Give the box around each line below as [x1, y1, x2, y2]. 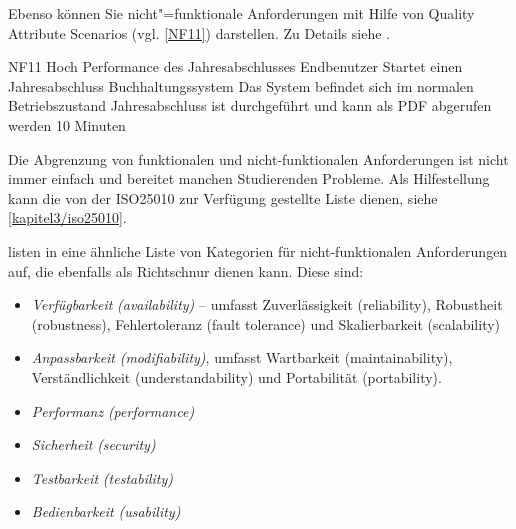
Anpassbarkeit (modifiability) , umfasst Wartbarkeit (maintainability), [31, 347, 453, 368]
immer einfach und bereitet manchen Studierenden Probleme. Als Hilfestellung [8, 168, 490, 189]
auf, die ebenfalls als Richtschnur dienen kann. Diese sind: [8, 260, 364, 281]
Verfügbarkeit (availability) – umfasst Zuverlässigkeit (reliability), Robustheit [31, 294, 503, 315]
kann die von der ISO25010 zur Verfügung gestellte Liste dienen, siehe [8, 187, 438, 208]
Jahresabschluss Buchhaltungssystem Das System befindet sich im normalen [8, 75, 474, 96]
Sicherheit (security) [31, 434, 156, 455]
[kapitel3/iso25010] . [8, 207, 127, 228]
